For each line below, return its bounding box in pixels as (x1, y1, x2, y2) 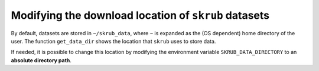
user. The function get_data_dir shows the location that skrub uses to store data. (11, 38, 216, 45)
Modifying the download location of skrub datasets (11, 9, 270, 22)
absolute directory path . (11, 56, 72, 64)
